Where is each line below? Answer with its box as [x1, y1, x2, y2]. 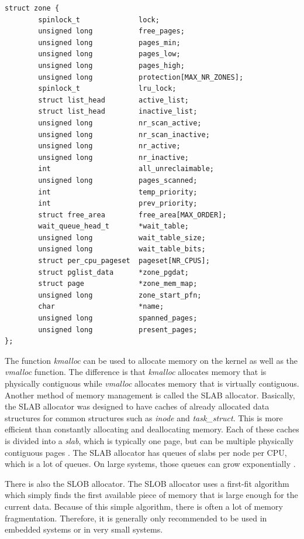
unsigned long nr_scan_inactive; [38, 130, 210, 139]
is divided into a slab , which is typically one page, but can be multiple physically [5, 434, 294, 446]
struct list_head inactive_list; [38, 107, 198, 116]
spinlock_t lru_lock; [38, 84, 177, 93]
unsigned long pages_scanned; [38, 176, 198, 185]
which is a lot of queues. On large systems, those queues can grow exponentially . [5, 458, 296, 470]
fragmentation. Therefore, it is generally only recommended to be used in [5, 511, 267, 524]
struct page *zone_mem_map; [38, 279, 198, 288]
